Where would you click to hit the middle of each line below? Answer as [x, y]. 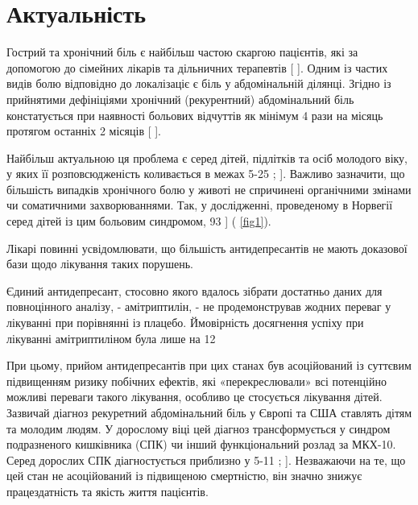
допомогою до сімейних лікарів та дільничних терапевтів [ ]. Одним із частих [197, 67]
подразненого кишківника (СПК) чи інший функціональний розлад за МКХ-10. [201, 444]
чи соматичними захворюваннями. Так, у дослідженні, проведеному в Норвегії [200, 205]
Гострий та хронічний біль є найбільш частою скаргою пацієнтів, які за [182, 52]
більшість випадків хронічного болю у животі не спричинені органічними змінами [209, 189]
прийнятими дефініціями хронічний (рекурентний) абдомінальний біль [180, 99]
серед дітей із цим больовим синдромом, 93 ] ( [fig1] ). [139, 221]
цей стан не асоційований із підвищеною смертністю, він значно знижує [184, 476]
